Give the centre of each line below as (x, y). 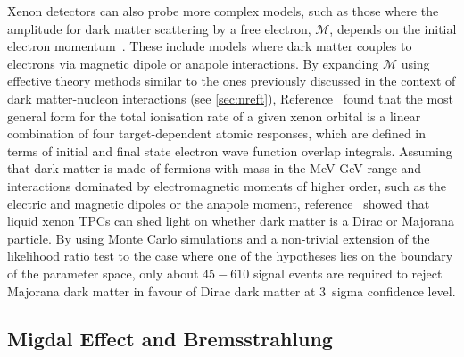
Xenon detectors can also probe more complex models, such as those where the (223, 11)
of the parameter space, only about (103, 273)
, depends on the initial (393, 28)
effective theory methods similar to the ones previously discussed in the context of (232, 81)
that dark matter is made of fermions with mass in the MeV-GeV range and (215, 168)
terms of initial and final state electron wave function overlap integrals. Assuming (230, 150)
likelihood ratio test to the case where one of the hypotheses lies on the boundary (230, 256)
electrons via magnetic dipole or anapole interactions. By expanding (193, 63)
